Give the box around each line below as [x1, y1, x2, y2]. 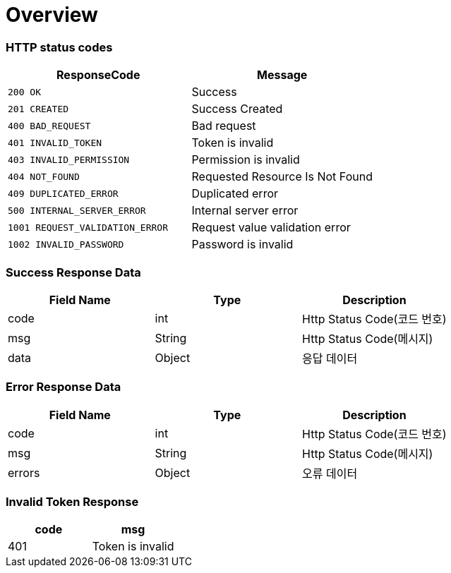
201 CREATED [8, 103, 69, 114]
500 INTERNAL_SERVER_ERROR [8, 205, 146, 216]
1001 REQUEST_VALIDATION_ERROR [8, 222, 168, 233]
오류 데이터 [302, 466, 358, 481]
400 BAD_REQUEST [8, 120, 91, 131]
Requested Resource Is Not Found [191, 169, 373, 184]
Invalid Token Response [6, 495, 139, 509]
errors [8, 465, 40, 480]
